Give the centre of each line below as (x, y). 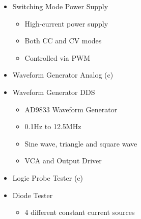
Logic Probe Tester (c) (48, 177)
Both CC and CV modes (63, 41)
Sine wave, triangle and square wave (81, 143)
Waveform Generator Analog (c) (63, 75)
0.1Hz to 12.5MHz (53, 126)
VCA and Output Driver (63, 161)
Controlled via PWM (58, 57)
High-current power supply (66, 23)
